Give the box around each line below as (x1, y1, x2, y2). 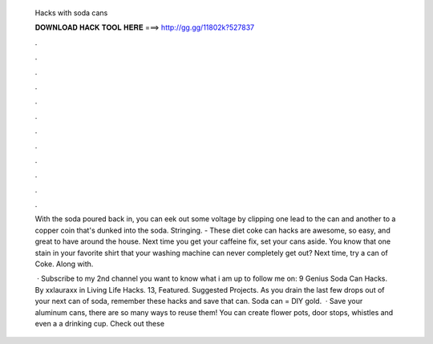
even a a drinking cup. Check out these (34, 318, 164, 328)
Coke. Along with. (34, 259, 94, 269)
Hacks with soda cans (34, 8, 108, 18)
